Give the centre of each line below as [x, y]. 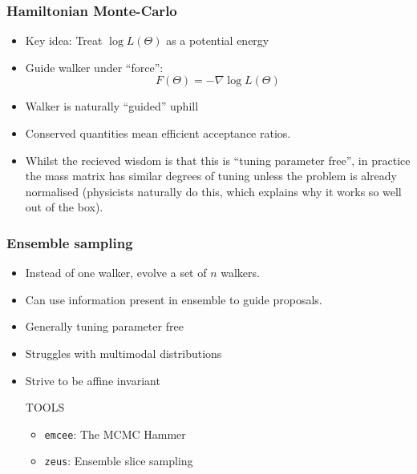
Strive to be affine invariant [93, 380]
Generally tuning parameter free [104, 326]
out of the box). [64, 207]
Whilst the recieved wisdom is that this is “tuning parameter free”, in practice [218, 160]
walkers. [240, 273]
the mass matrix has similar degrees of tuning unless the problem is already [211, 176]
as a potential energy [218, 40]
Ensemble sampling [70, 242]
